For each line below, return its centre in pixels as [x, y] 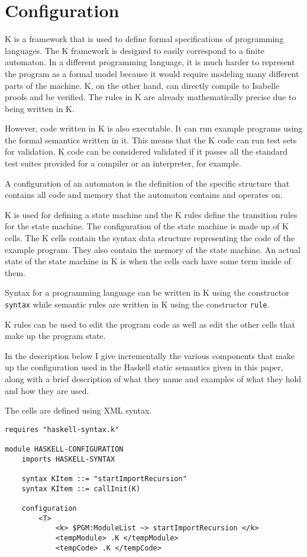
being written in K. [40, 108]
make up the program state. [55, 336]
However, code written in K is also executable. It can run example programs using [154, 128]
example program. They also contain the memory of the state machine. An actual [153, 249]
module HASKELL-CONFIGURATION [64, 449]
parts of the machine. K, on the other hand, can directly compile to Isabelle [142, 85]
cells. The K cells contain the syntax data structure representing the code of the [150, 238]
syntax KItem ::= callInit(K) [81, 489]
